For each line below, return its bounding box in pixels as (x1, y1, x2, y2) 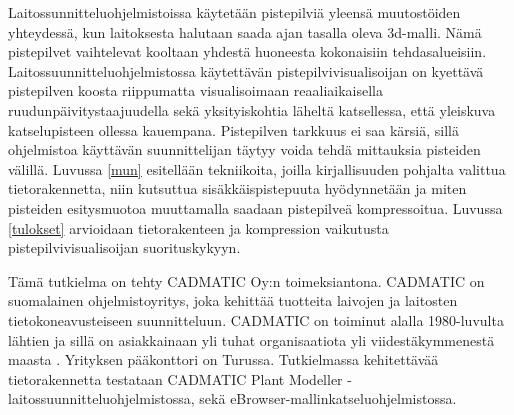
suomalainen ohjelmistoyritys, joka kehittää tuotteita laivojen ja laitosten (8, 290, 458, 311)
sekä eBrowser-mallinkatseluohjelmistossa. (199, 388, 457, 409)
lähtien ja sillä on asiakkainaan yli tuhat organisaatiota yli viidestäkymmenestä (8, 329, 495, 350)
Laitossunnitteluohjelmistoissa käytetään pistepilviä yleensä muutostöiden (8, 2, 461, 22)
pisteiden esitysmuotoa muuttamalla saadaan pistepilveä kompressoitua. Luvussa (8, 197, 503, 218)
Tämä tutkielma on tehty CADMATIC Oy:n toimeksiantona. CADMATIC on (8, 270, 485, 291)
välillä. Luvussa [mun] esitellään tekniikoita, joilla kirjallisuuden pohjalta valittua (8, 158, 506, 179)
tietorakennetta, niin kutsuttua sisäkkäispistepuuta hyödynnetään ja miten (8, 178, 467, 199)
